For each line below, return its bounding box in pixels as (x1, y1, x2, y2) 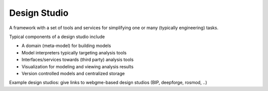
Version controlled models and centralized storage (21, 70, 125, 76)
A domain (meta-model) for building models (21, 43, 111, 49)
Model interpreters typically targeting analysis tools (21, 49, 127, 55)
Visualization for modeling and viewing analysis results (21, 63, 134, 69)
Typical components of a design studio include (9, 34, 105, 40)
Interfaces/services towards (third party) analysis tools (21, 57, 134, 63)
